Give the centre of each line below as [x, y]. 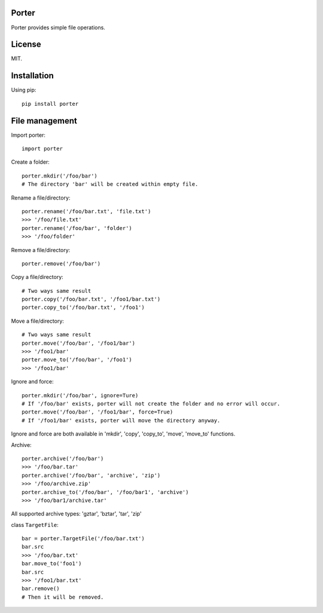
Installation [32, 76]
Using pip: [24, 90]
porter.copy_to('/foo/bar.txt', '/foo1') [83, 307]
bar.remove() [41, 589]
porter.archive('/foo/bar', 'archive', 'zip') [91, 475]
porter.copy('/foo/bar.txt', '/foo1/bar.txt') [91, 299]
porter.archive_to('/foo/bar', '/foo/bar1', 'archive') [105, 492]
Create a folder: [31, 162]
